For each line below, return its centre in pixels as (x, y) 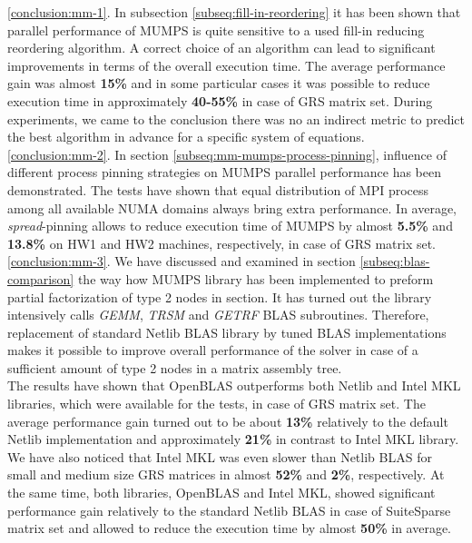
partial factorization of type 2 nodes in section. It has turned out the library (220, 296)
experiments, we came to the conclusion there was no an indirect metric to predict (236, 118)
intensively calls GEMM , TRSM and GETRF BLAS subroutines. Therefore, (218, 315)
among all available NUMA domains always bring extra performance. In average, (232, 207)
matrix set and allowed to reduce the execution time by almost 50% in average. (230, 528)
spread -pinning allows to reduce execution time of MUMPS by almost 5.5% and (230, 226)
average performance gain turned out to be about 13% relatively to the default (228, 421)
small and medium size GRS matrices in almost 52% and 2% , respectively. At (226, 474)
